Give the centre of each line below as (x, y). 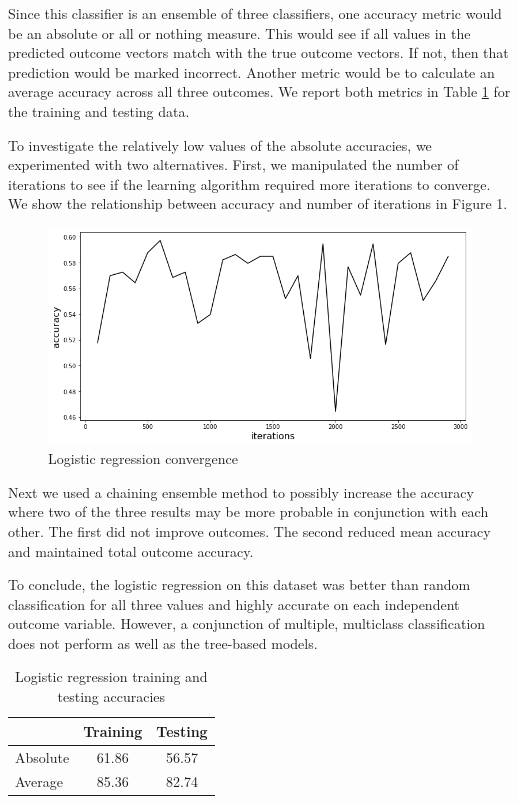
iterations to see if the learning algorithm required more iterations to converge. (249, 183)
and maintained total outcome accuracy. (131, 550)
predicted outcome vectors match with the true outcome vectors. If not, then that (258, 52)
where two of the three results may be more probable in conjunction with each (248, 511)
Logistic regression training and (111, 676)
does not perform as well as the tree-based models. (163, 642)
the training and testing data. (99, 110)
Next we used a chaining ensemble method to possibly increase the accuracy (241, 491)
